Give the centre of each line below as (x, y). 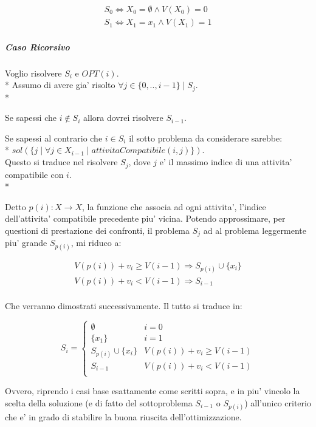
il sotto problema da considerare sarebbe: (206, 138)
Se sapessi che (31, 118)
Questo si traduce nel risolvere (61, 162)
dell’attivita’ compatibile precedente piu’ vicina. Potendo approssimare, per (145, 218)
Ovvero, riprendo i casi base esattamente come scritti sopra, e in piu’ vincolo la (153, 391)
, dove (139, 162)
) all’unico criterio (278, 402)
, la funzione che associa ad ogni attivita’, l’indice (174, 206)
